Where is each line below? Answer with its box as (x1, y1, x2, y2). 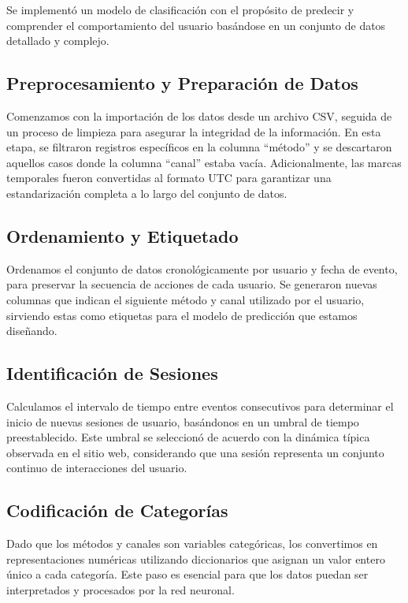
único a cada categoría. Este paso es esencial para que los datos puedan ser (6, 566, 369, 583)
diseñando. (6, 322, 57, 339)
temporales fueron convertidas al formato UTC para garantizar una (6, 169, 332, 186)
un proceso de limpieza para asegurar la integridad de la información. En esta (6, 123, 381, 140)
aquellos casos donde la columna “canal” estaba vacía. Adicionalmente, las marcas (6, 154, 402, 170)
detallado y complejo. (6, 32, 109, 49)
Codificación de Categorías (6, 498, 228, 523)
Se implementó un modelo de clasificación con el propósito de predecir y (6, 2, 354, 17)
